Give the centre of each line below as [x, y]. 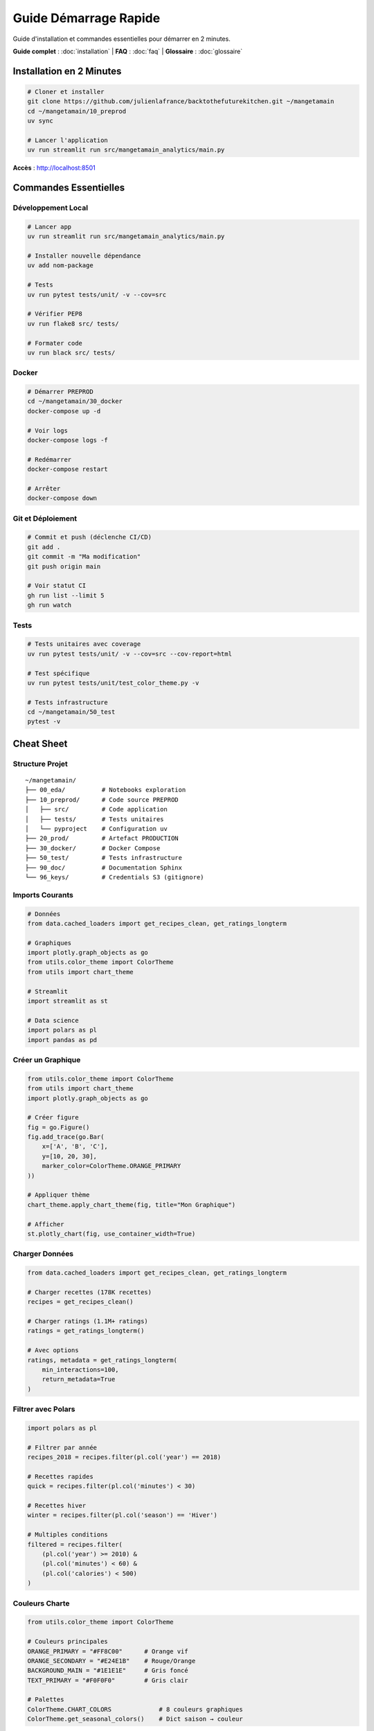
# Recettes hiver [57, 1506]
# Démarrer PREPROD [60, 392]
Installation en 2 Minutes [67, 71]
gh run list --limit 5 [66, 595]
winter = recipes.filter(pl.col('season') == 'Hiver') [122, 1515]
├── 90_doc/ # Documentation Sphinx [104, 868]
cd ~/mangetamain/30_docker [75, 401]
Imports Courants [43, 895]
